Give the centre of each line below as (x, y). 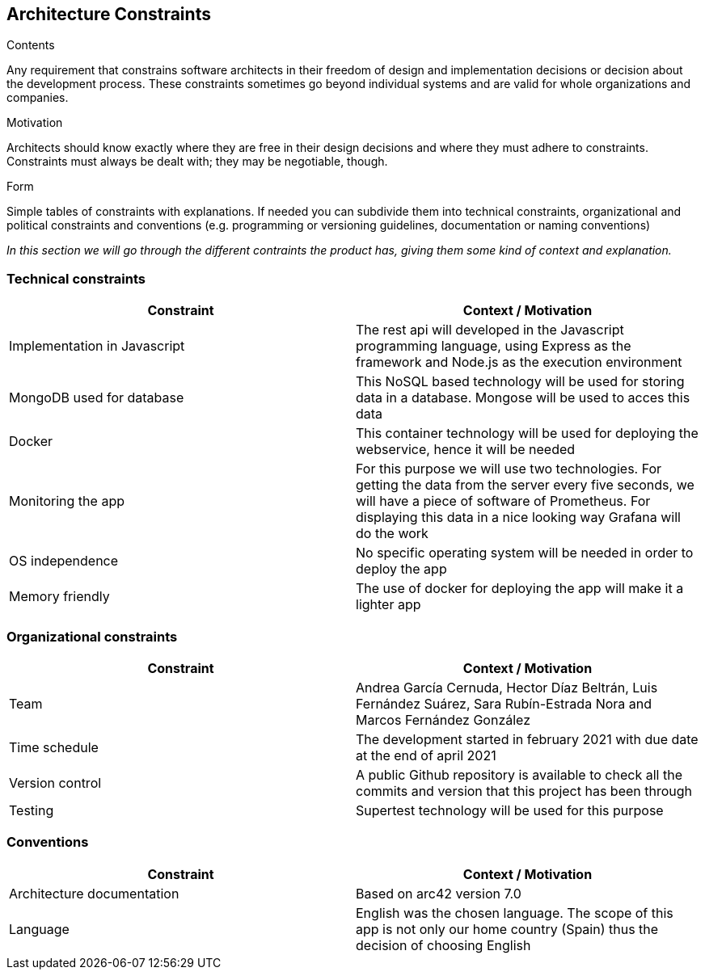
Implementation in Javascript (97, 346)
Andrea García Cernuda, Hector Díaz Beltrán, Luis (507, 687)
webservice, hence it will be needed (466, 450)
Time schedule (54, 747)
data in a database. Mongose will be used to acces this (523, 398)
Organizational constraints (92, 636)
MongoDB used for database (97, 398)
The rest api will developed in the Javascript (490, 330)
